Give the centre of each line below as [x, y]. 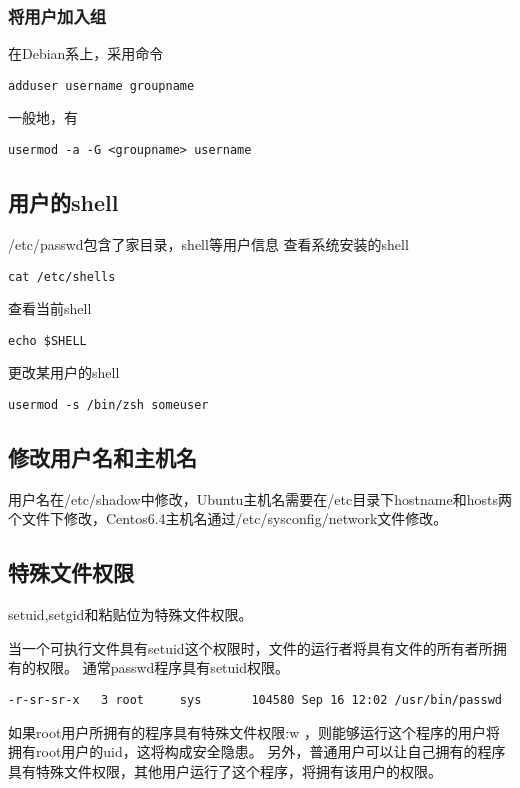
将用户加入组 [57, 15]
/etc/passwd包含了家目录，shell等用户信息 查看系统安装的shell [208, 243]
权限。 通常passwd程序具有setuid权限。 [162, 667]
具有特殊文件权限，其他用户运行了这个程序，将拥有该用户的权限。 [225, 770]
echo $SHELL [47, 340]
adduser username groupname [101, 85]
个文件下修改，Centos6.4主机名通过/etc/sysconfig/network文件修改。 [228, 518]
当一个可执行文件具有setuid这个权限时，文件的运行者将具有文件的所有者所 [250, 647]
